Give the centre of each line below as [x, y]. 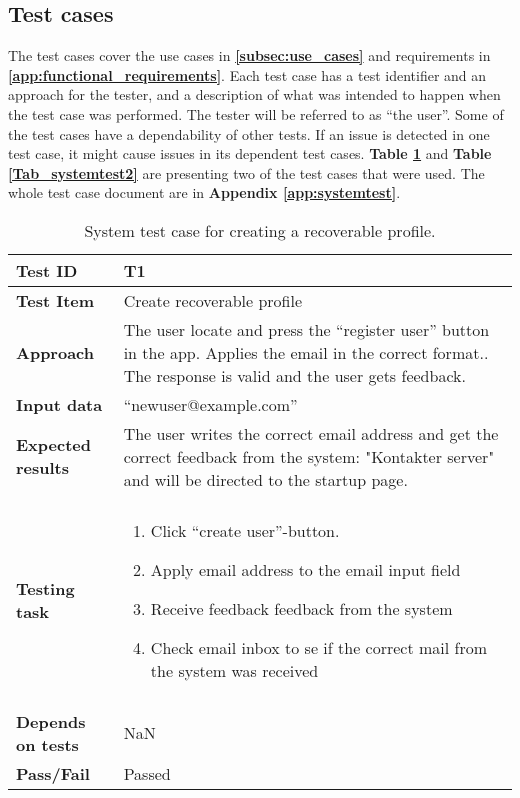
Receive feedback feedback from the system [301, 608]
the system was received [234, 670]
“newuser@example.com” [210, 404]
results [43, 468]
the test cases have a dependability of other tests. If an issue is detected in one [249, 133]
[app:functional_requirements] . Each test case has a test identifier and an [247, 74]
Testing [45, 589]
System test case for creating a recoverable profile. [260, 230]
